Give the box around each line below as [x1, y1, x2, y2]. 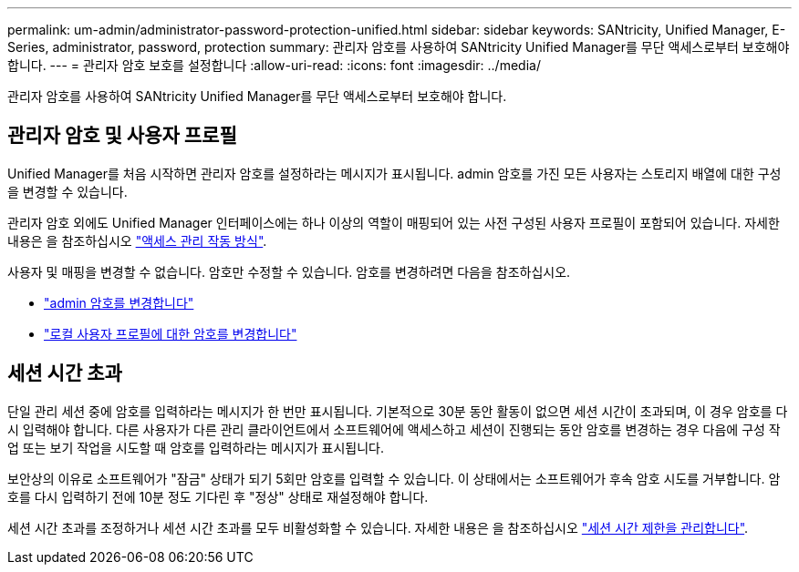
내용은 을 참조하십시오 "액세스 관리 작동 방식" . [7, 232, 267, 249]
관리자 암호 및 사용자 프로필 [7, 124, 237, 148]
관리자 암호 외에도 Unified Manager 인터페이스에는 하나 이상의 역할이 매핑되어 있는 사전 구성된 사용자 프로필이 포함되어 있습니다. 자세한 [7, 214, 780, 230]
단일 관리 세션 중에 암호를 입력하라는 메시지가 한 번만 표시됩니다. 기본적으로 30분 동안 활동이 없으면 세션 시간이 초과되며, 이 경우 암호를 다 [7, 403, 788, 419]
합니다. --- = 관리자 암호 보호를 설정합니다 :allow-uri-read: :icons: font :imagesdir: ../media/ [7, 57, 541, 73]
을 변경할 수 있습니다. [7, 183, 128, 199]
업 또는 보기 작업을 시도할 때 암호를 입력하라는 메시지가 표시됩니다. [7, 439, 384, 455]
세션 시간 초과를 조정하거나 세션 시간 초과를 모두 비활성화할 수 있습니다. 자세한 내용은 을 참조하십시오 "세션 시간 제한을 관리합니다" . [7, 519, 749, 536]
